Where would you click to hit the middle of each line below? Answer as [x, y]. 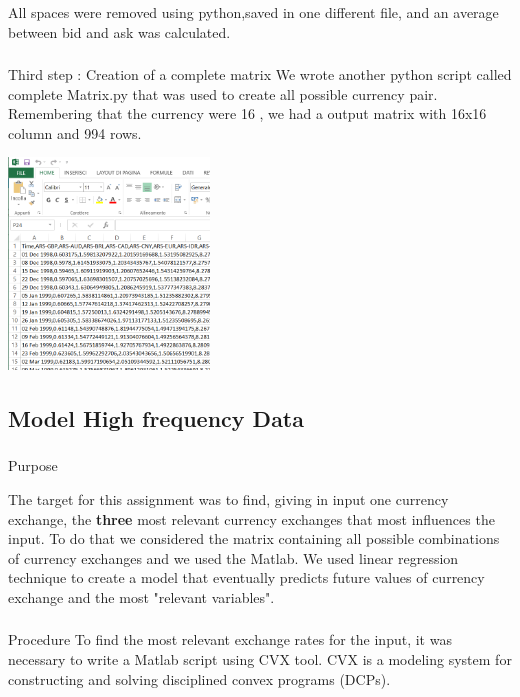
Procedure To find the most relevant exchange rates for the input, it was [230, 639]
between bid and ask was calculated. [119, 31]
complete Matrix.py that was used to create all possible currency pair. [223, 93]
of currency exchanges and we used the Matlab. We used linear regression [233, 557]
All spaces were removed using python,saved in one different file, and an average [253, 12]
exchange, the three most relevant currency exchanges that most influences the [251, 518]
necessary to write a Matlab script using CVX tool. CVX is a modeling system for [260, 659]
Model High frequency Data [156, 418]
